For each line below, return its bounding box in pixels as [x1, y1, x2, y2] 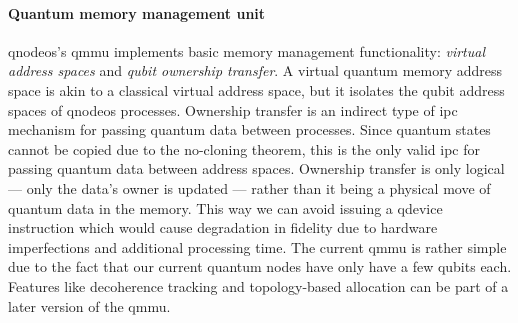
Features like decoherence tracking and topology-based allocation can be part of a [8, 275, 509, 296]
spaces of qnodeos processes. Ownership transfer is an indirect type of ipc [8, 99, 458, 120]
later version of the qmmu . [8, 295, 171, 316]
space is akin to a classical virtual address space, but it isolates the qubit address [8, 79, 505, 100]
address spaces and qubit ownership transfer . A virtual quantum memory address [8, 60, 503, 81]
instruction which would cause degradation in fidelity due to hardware [8, 217, 438, 238]
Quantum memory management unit [8, 2, 266, 23]
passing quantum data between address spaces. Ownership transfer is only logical [8, 158, 505, 179]
